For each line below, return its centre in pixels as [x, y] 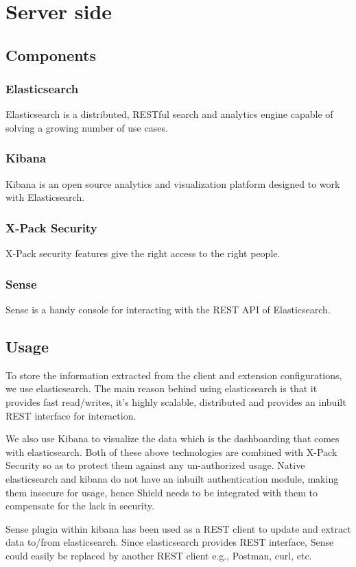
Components [51, 55]
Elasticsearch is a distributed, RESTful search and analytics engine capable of [169, 114]
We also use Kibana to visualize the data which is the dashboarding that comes [173, 438]
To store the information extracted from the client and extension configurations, [174, 375]
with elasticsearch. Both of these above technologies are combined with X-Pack [171, 451]
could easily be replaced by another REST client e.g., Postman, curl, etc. [159, 555]
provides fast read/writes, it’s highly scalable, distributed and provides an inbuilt [176, 401]
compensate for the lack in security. [80, 506]
